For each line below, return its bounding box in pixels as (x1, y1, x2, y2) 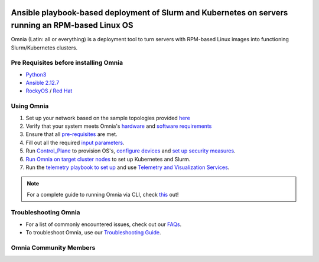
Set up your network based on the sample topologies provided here (25, 114, 190, 121)
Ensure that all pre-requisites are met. (25, 131, 118, 138)
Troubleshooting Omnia (11, 208, 80, 217)
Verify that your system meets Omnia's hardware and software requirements (25, 122, 212, 130)
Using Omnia (11, 102, 49, 110)
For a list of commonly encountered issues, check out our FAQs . (25, 221, 182, 228)
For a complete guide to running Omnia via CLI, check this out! (27, 191, 179, 198)
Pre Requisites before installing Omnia (11, 59, 123, 67)
